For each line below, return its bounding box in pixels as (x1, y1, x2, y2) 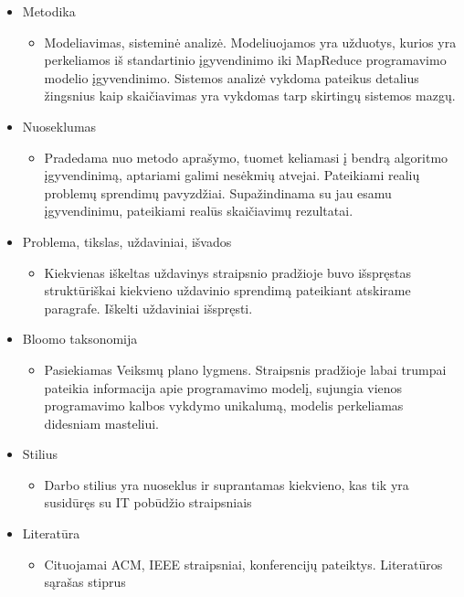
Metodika (22, 2, 76, 20)
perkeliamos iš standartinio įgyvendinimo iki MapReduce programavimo (44, 50, 447, 69)
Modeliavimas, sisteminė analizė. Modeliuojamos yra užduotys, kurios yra (44, 32, 457, 51)
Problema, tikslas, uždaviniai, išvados (22, 231, 232, 251)
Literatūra (22, 524, 80, 543)
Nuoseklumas (22, 116, 97, 135)
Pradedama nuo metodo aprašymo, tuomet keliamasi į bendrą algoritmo (44, 147, 448, 166)
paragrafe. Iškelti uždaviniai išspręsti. (44, 298, 253, 317)
